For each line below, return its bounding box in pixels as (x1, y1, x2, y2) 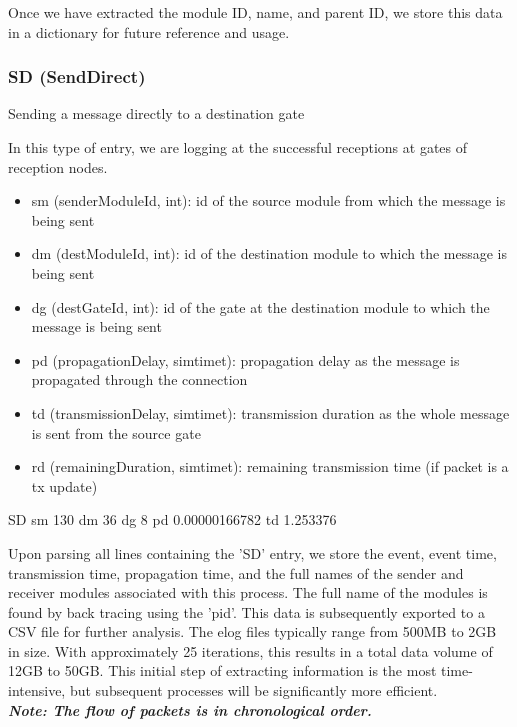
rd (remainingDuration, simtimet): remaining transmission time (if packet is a (31, 456, 509, 477)
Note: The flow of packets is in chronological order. (8, 699, 372, 720)
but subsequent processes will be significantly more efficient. (69, 680, 438, 701)
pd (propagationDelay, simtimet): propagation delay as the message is (31, 349, 460, 370)
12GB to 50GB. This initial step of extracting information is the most (8, 660, 437, 681)
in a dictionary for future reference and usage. (8, 21, 290, 42)
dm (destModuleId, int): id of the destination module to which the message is (31, 243, 508, 264)
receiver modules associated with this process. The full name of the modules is (8, 582, 488, 603)
